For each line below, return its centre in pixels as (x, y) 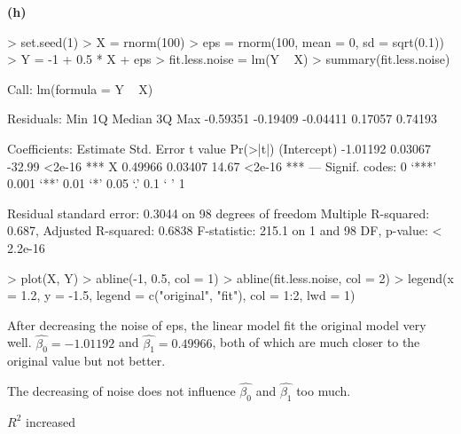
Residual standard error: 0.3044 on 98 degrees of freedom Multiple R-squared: (219, 213)
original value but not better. (86, 361)
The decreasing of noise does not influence (121, 391)
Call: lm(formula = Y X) (80, 88)
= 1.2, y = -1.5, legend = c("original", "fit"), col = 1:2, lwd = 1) (181, 295)
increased (51, 421)
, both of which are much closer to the (316, 342)
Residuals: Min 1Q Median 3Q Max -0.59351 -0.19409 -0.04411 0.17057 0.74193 (222, 118)
